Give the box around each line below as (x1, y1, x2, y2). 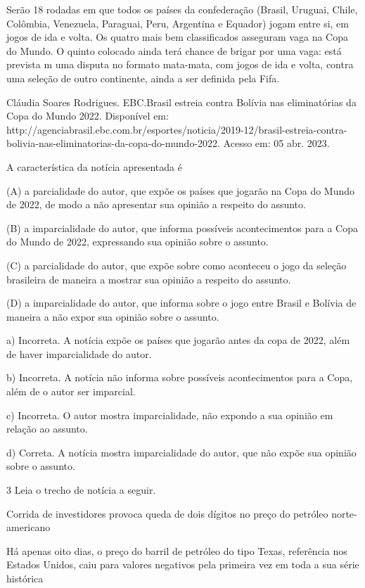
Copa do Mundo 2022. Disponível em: (6, 108, 169, 123)
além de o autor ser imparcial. (6, 384, 136, 399)
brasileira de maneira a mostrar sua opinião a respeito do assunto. (6, 271, 291, 286)
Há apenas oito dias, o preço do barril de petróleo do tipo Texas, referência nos (6, 543, 347, 558)
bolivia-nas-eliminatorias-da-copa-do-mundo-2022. (6, 136, 220, 151)
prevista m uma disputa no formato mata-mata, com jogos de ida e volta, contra (6, 57, 354, 72)
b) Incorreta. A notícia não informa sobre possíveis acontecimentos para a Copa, (6, 370, 353, 385)
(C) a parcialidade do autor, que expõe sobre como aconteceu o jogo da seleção (6, 257, 347, 272)
